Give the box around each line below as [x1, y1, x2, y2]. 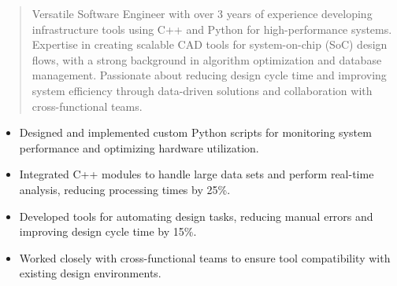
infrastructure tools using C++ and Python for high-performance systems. [32, 20, 392, 37]
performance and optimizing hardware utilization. [19, 139, 259, 156]
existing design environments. [19, 265, 161, 281]
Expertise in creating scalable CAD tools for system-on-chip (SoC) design [32, 36, 388, 53]
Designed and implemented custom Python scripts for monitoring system [19, 124, 372, 141]
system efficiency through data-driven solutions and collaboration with [32, 82, 373, 98]
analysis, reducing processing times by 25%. [19, 181, 231, 197]
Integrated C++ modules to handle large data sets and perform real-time [19, 166, 374, 182]
